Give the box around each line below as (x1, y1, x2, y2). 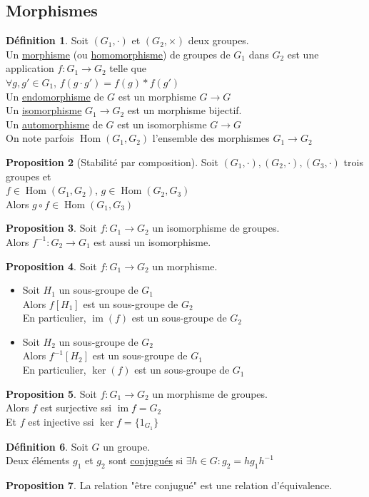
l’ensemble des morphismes (152, 130, 270, 145)
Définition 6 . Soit (6, 439, 89, 454)
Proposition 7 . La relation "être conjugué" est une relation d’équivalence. (6, 478, 333, 493)
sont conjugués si (108, 453, 183, 468)
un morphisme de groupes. (152, 386, 268, 401)
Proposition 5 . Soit (6, 386, 97, 401)
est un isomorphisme (117, 116, 207, 131)
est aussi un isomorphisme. (93, 234, 211, 249)
